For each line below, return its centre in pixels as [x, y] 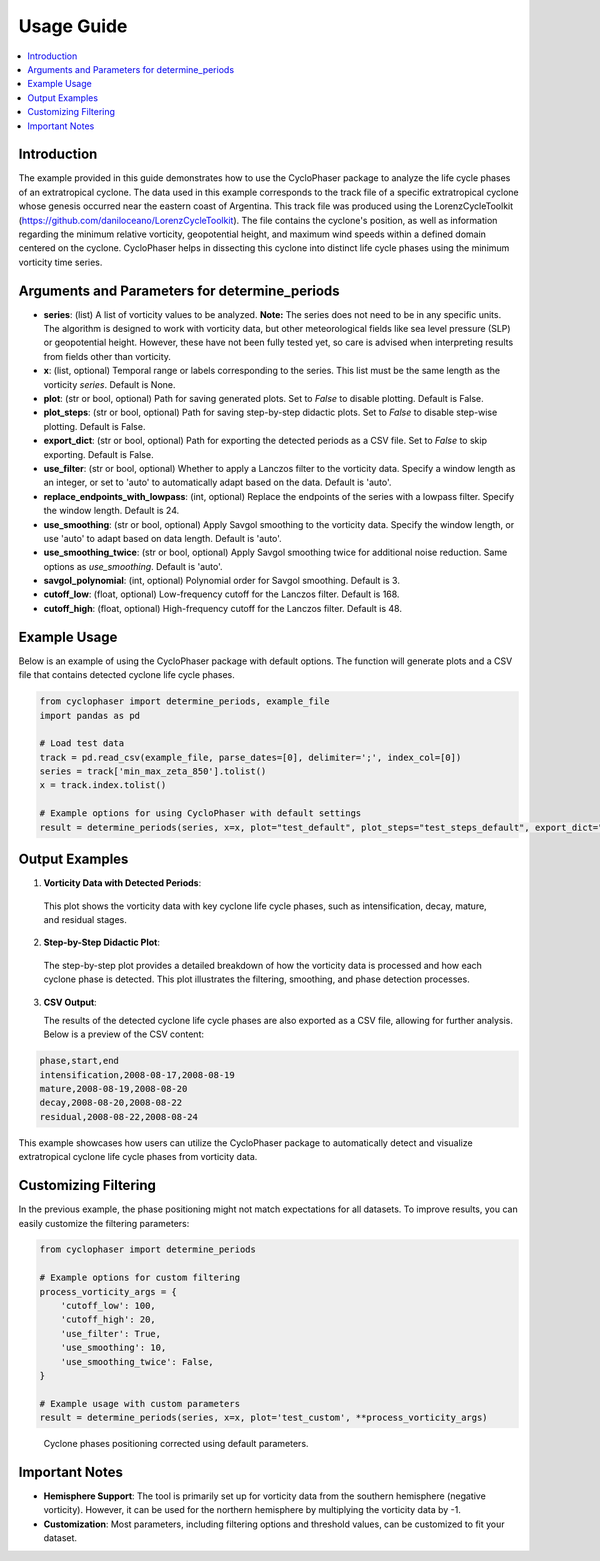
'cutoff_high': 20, [108, 1319]
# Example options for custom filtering [139, 1278]
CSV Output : [70, 1002]
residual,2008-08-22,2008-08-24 [119, 1116]
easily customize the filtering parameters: [104, 1223]
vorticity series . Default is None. [109, 384]
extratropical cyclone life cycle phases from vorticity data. [138, 1157]
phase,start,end [79, 1061]
